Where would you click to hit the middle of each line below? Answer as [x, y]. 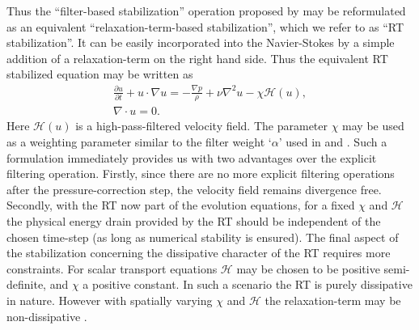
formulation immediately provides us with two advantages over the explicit [192, 157]
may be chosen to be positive [308, 268]
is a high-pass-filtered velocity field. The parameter [201, 126]
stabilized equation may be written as [100, 74]
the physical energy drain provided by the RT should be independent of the [194, 220]
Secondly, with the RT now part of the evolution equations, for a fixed [181, 205]
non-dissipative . [47, 316]
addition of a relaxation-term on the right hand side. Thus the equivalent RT [197, 58]
